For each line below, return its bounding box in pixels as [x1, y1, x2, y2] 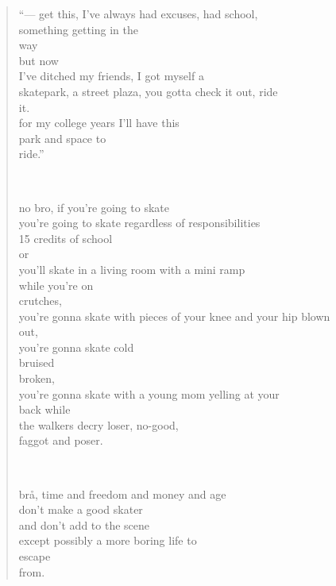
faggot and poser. [18, 432, 103, 449]
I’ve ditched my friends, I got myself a [18, 67, 204, 84]
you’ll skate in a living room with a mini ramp [18, 260, 245, 277]
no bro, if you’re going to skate [18, 199, 169, 215]
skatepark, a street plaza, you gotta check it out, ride [18, 83, 278, 99]
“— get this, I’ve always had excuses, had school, [18, 6, 258, 21]
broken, [18, 370, 55, 387]
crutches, [18, 292, 62, 309]
